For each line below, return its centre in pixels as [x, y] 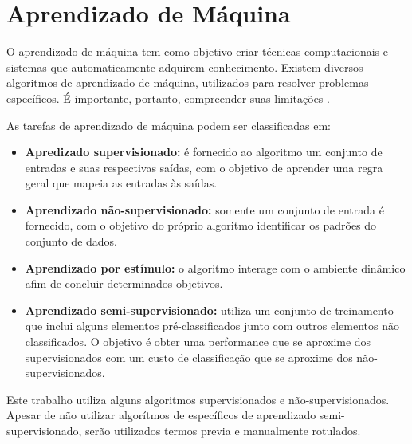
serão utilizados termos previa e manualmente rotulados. [223, 430]
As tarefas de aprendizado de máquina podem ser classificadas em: [169, 125]
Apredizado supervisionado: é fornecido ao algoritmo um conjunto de [204, 152]
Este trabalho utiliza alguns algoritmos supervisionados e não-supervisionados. [198, 399]
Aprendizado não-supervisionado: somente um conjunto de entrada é [204, 209]
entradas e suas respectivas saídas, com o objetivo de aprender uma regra [204, 167]
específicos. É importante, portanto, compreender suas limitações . [168, 98]
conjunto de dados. [71, 241]
